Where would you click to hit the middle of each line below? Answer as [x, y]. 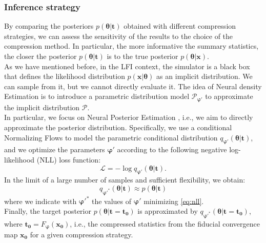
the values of [111, 201]
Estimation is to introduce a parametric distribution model [97, 96]
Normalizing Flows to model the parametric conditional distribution [111, 137]
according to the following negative [172, 149]
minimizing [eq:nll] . [174, 201]
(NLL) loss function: [69, 159]
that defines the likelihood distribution [65, 76]
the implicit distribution [42, 107]
